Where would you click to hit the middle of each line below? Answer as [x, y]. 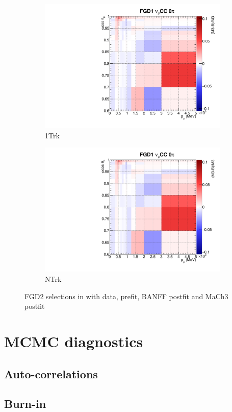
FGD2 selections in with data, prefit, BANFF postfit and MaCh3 [126, 296]
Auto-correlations [51, 373]
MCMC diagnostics [74, 341]
